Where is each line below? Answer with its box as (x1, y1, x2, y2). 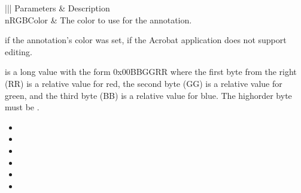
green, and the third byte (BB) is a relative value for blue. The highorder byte (5, 89, 292, 101)
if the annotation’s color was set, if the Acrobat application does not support (5, 34, 287, 46)
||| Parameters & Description (5, 2, 110, 14)
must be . (5, 101, 39, 113)
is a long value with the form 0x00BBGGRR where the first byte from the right (5, 65, 297, 78)
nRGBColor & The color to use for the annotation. (5, 13, 192, 26)
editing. (5, 45, 32, 58)
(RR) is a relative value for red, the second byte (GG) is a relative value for (5, 77, 282, 89)
